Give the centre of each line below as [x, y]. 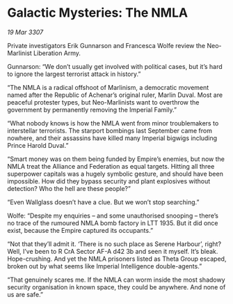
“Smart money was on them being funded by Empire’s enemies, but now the [116, 159]
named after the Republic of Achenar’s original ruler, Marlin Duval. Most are [115, 95]
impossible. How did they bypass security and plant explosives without [109, 181]
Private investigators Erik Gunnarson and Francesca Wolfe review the [106, 45]
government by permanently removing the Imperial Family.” [92, 109]
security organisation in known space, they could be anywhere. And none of [116, 287]
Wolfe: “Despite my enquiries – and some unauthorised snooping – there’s [113, 215]
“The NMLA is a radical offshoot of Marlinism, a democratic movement [108, 87]
